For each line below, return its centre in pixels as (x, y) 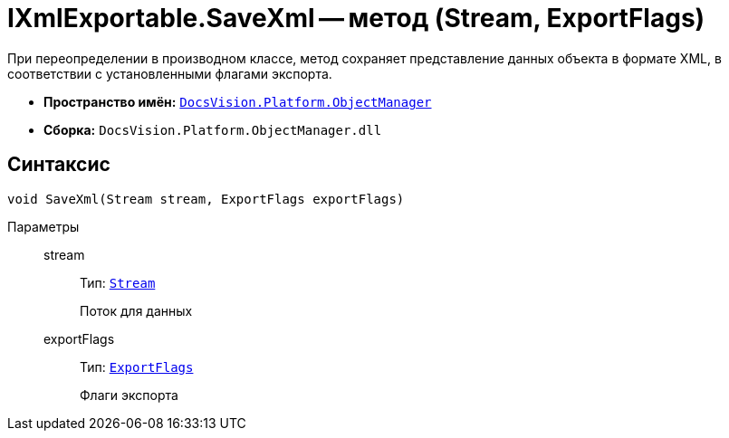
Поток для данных (136, 310)
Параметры (43, 226)
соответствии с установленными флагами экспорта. (170, 73)
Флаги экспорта (129, 395)
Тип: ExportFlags (137, 367)
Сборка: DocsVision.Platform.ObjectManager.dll (213, 129)
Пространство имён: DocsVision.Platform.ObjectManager (238, 101)
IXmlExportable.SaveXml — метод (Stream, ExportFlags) (356, 18)
